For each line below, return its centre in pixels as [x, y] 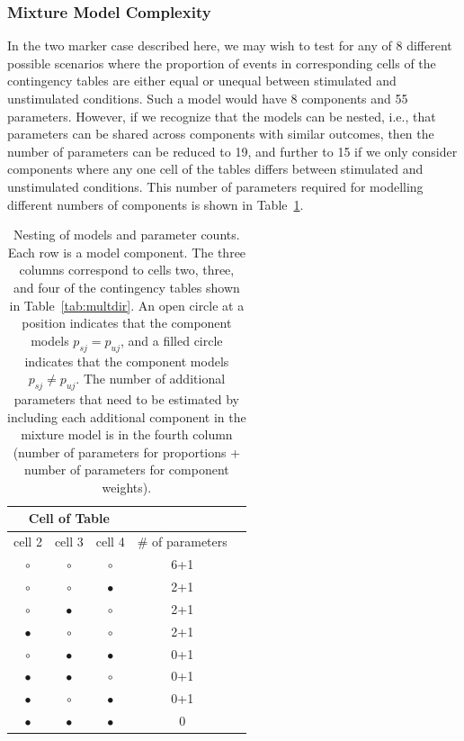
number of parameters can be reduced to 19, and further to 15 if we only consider [232, 151]
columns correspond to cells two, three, [127, 270]
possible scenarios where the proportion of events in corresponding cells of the [222, 63]
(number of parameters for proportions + [127, 452]
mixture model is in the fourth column [127, 434]
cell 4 [110, 542]
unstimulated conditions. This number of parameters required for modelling [215, 186]
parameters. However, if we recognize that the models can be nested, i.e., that [222, 116]
